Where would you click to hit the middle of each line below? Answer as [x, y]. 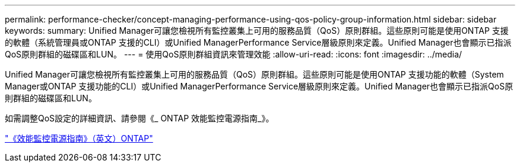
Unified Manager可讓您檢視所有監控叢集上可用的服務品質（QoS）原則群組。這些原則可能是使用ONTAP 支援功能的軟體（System [254, 74]
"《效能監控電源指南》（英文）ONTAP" [79, 138]
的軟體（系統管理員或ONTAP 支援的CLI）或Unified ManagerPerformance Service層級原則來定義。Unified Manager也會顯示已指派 [258, 42]
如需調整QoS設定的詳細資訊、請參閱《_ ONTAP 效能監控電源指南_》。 [139, 118]
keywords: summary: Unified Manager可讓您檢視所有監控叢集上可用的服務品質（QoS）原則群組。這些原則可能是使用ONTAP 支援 [257, 30]
